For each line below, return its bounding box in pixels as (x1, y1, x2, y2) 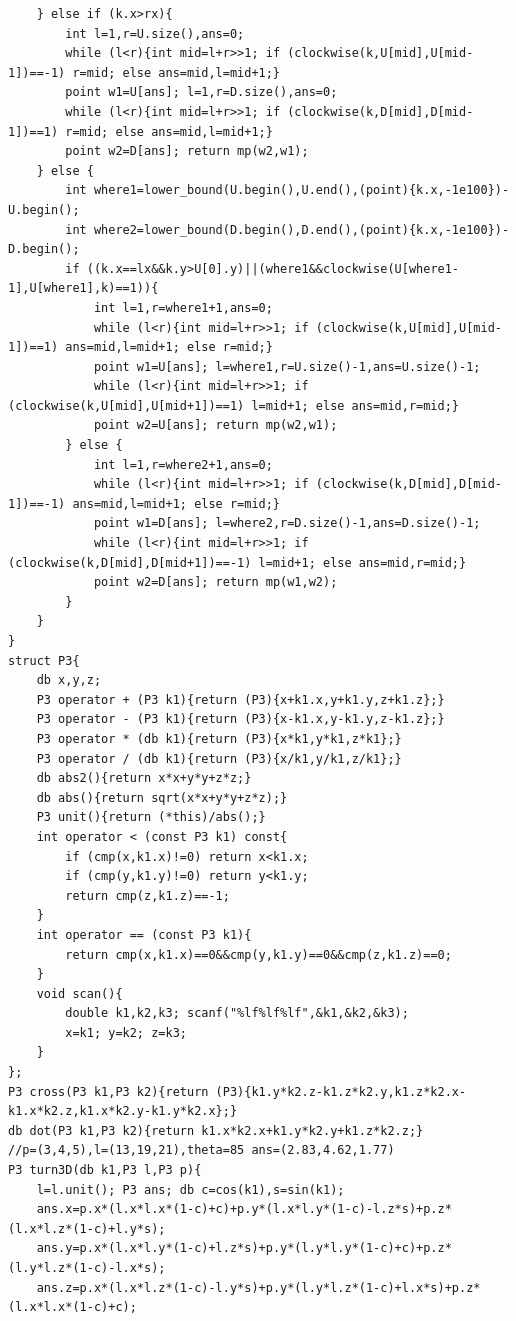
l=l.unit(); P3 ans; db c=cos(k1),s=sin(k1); (36, 1182, 345, 1197)
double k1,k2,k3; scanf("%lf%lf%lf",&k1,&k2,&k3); (65, 1006, 409, 1021)
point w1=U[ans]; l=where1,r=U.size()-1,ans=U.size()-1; (93, 359, 481, 374)
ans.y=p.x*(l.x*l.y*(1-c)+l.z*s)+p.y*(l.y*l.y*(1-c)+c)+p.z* (36, 1241, 452, 1256)
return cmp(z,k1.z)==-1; (65, 888, 230, 903)
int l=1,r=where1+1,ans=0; (93, 300, 273, 315)
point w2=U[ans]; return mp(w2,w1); (93, 418, 338, 433)
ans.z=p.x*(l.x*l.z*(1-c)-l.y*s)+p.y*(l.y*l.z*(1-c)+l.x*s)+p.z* (36, 1280, 481, 1295)
